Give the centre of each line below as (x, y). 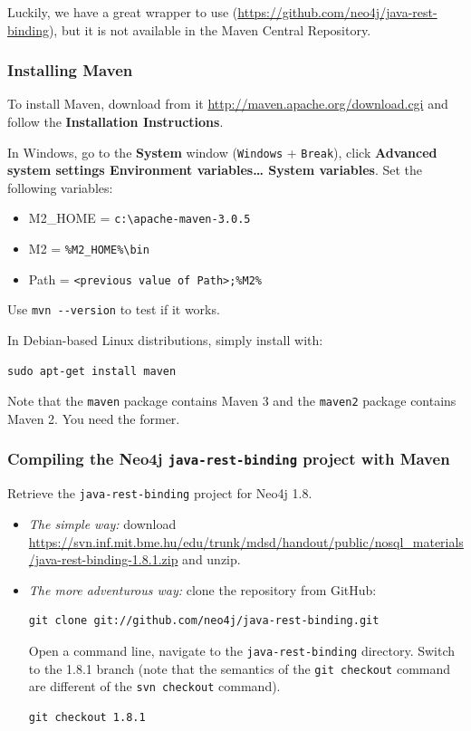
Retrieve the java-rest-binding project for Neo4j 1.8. (160, 493)
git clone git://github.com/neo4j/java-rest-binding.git (204, 621)
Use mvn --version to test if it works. (114, 309)
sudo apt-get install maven (92, 371)
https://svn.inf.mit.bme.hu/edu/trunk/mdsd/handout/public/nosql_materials (246, 541)
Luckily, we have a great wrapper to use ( (123, 12)
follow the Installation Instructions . (115, 121)
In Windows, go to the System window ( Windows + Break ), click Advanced (222, 152)
